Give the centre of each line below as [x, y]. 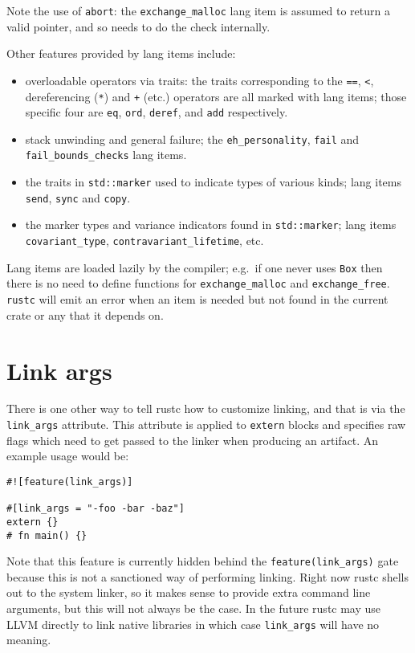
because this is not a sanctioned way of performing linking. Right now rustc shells [207, 576]
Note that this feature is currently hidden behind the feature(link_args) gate [203, 561]
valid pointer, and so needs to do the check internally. [138, 26]
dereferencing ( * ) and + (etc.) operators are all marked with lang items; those [216, 96]
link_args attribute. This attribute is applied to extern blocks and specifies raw [206, 424]
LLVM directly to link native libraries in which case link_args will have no [193, 624]
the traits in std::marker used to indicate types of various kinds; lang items [213, 182]
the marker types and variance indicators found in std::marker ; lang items [211, 224]
